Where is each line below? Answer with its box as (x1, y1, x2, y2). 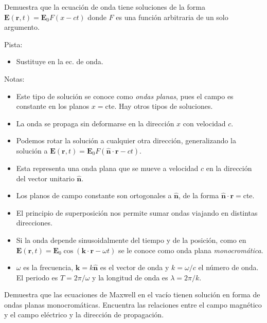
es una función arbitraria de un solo (116, 11, 228, 22)
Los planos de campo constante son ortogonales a (16, 190, 172, 201)
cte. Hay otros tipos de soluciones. (105, 101, 213, 111)
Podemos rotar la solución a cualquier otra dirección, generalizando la (16, 135, 237, 146)
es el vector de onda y (100, 262, 169, 273)
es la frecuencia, (23, 262, 74, 273)
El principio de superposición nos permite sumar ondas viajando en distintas (16, 207, 258, 218)
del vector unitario (16, 173, 75, 183)
